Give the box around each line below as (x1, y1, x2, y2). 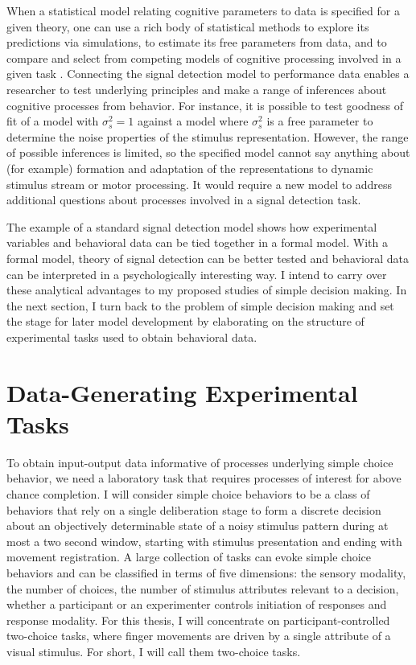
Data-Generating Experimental (6, 376, 358, 408)
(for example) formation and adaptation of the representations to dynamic (6, 159, 373, 176)
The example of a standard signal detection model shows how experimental (6, 218, 377, 235)
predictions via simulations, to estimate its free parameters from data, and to (6, 34, 387, 51)
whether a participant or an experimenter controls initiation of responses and (6, 596, 387, 613)
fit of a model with (6, 113, 99, 129)
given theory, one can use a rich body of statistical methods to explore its (6, 18, 369, 35)
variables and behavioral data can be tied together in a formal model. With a (6, 234, 388, 251)
